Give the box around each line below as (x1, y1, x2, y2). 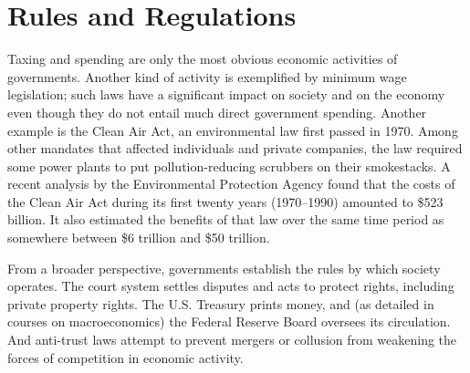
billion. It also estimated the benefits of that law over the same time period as (7, 210, 444, 229)
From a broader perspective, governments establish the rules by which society (7, 258, 441, 277)
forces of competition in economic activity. (7, 347, 244, 367)
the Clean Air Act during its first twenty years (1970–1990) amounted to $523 (7, 192, 444, 211)
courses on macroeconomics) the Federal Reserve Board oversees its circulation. (7, 312, 451, 331)
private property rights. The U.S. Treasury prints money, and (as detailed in (7, 294, 434, 313)
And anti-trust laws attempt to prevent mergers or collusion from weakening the (7, 330, 457, 349)
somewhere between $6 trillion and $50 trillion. (7, 228, 270, 247)
